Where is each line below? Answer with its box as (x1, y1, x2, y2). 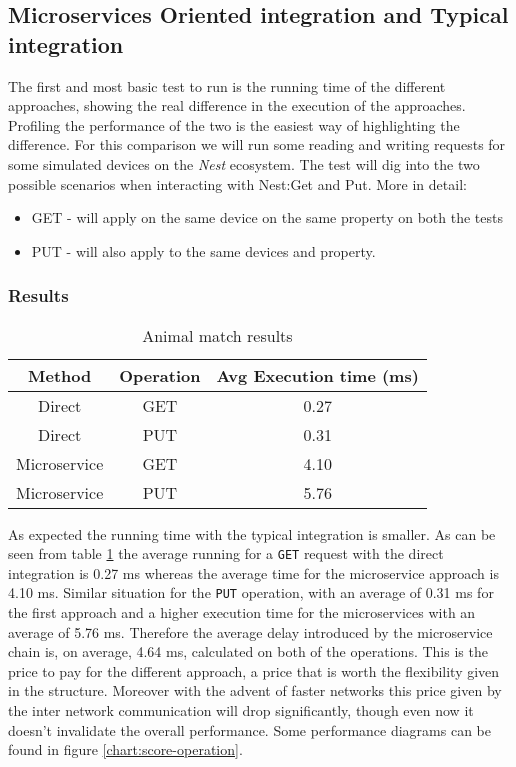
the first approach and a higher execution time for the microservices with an (8, 602, 476, 623)
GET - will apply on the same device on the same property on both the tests (31, 207, 503, 228)
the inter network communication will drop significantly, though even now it (8, 700, 474, 721)
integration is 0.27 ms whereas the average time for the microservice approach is (8, 562, 499, 583)
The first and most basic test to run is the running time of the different (8, 75, 446, 96)
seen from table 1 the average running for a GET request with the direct (8, 543, 444, 564)
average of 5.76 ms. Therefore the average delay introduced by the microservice (8, 621, 493, 642)
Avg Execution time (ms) (216, 363, 419, 387)
